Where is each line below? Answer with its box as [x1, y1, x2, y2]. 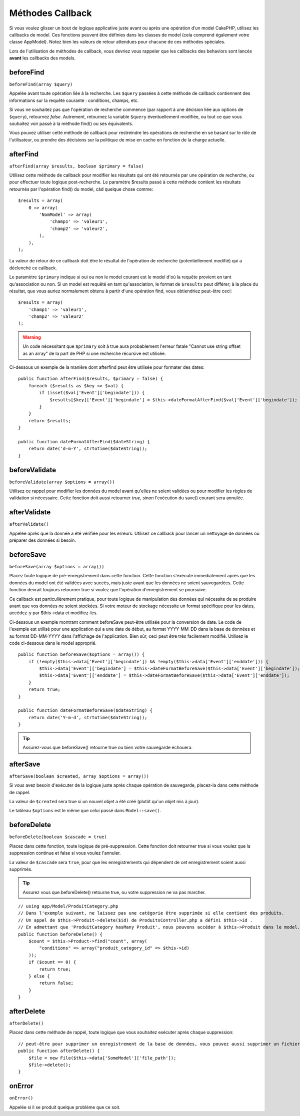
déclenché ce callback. [9, 265, 57, 271]
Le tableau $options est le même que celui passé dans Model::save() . [9, 808, 161, 814]
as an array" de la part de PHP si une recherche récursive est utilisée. [22, 350, 166, 356]
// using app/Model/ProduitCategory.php [18, 904, 118, 909]
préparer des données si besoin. [9, 537, 76, 543]
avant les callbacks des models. [9, 55, 76, 61]
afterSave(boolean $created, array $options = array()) [9, 773, 149, 779]
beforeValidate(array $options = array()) [9, 479, 115, 485]
